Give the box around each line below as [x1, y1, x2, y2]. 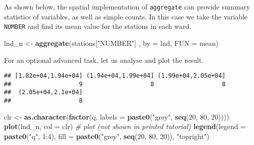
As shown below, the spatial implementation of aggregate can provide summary [4, 1, 250, 11]
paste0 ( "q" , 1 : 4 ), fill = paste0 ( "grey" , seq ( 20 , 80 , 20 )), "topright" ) [4, 131, 210, 141]
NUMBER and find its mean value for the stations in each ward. [4, 21, 192, 31]
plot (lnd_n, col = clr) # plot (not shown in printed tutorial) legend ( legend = [4, 121, 246, 132]
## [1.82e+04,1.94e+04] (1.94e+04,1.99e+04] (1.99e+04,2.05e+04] [4, 72, 226, 80]
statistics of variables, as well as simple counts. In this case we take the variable [4, 11, 248, 21]
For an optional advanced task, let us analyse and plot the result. [4, 54, 204, 65]
